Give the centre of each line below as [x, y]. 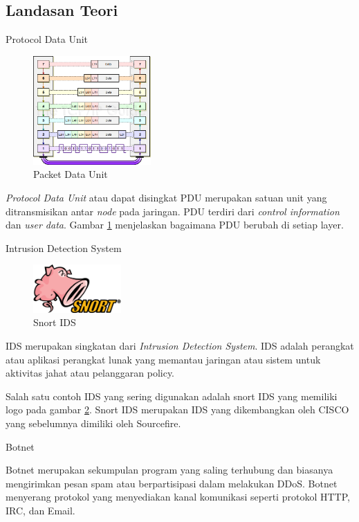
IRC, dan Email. [40, 510]
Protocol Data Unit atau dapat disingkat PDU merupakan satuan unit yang [166, 198]
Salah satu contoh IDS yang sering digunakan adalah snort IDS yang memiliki [172, 396]
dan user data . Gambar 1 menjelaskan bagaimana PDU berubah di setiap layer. [175, 225]
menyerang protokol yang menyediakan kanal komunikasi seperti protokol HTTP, [178, 497]
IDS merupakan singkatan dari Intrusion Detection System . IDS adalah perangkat [180, 345]
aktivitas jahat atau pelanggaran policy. [90, 373]
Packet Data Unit [71, 174]
